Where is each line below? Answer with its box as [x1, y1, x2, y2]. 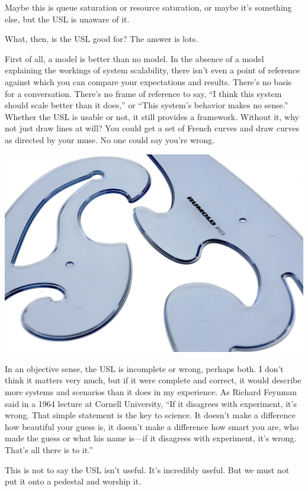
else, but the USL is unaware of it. [5, 12, 130, 25]
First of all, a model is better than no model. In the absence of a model [5, 52, 264, 64]
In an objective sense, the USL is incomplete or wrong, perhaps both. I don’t [5, 362, 284, 374]
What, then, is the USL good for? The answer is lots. [5, 33, 198, 45]
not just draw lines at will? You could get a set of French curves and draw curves [5, 122, 299, 134]
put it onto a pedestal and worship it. [5, 475, 142, 487]
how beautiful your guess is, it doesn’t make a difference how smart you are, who [5, 420, 299, 432]
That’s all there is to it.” [5, 443, 93, 456]
